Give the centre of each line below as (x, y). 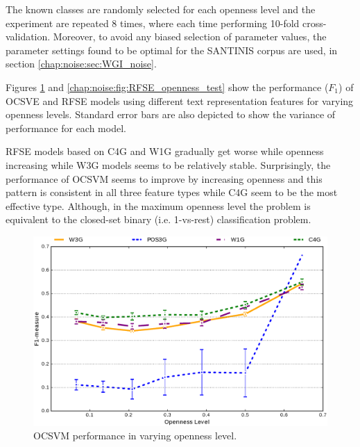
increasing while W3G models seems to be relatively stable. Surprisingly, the (168, 164)
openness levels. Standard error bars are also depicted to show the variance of (171, 114)
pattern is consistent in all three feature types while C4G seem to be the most (172, 192)
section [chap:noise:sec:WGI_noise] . (81, 64)
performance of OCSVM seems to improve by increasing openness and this (164, 178)
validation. (28, 36)
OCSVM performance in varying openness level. (135, 436)
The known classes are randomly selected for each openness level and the (161, 9)
